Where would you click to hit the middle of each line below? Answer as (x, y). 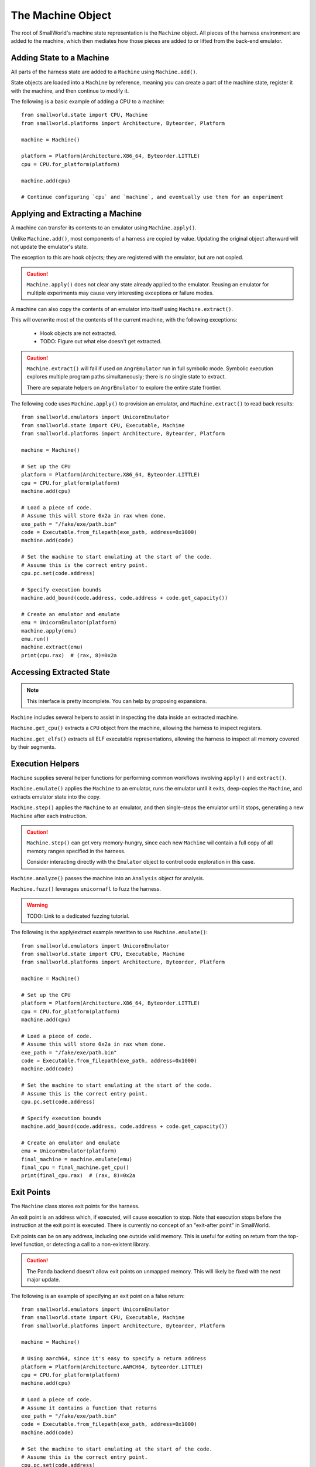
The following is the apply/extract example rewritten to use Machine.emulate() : (109, 932)
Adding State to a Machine (60, 58)
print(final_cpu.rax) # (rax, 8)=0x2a (78, 1176)
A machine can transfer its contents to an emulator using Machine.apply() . (104, 228)
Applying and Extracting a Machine (76, 214)
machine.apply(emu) (49, 631)
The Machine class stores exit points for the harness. (75, 1206)
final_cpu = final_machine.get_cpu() (75, 1167)
